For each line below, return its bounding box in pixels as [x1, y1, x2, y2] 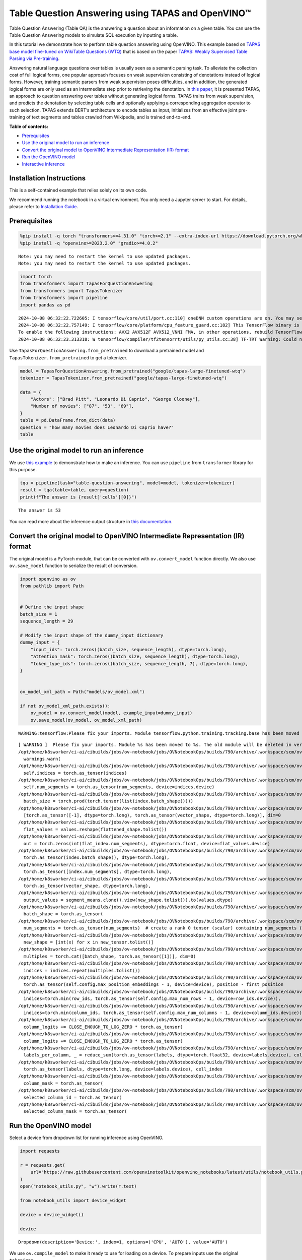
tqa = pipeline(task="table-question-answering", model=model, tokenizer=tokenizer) [20, 480, 235, 486]
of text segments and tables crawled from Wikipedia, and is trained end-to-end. [26, 114, 192, 120]
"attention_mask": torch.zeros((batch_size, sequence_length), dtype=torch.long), [30, 654, 241, 660]
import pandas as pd [20, 302, 70, 307]
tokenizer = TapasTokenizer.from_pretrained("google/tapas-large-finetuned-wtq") [20, 375, 228, 381]
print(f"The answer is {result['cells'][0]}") [20, 494, 137, 500]
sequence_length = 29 [20, 618, 73, 624]
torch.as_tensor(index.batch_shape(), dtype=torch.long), [23, 855, 170, 860]
